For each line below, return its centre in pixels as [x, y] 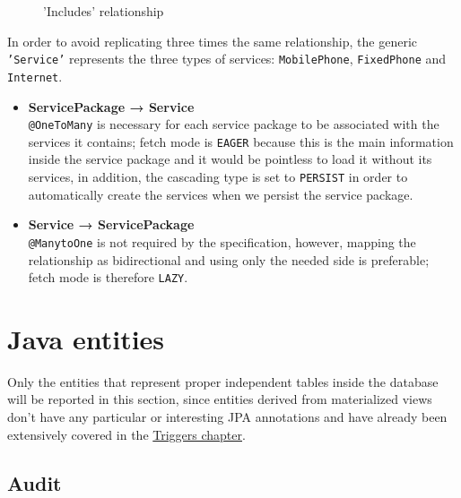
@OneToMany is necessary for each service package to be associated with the [234, 124]
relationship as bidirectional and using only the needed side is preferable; [229, 259]
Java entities [86, 338]
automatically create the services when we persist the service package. [221, 194]
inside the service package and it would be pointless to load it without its [230, 159]
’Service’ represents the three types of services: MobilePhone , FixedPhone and [227, 59]
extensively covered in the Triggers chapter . [126, 434]
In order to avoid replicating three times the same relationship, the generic [213, 41]
